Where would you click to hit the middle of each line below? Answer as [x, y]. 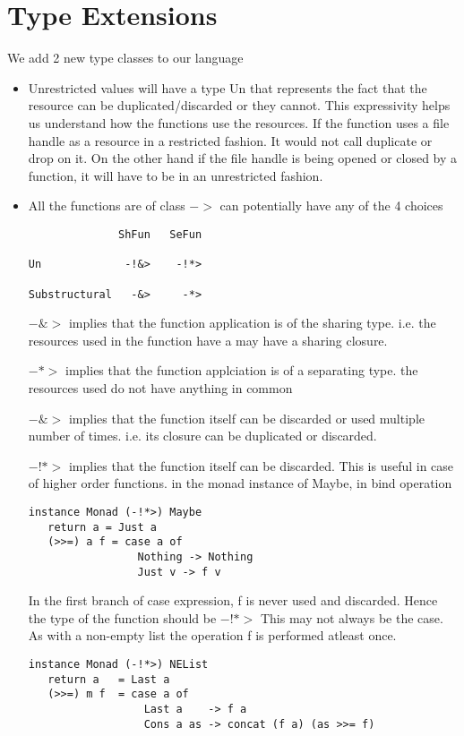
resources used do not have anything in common [160, 387]
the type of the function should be [122, 617]
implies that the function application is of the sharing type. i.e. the [252, 323]
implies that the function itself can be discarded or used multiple [246, 418]
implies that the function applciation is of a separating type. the [242, 370]
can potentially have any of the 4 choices [331, 205]
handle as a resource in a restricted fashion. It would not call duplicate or [230, 140]
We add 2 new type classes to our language [125, 58]
